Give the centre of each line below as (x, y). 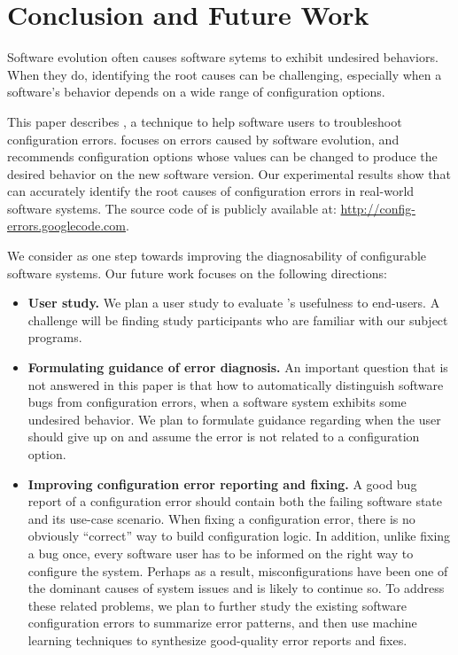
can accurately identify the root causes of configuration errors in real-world (211, 191)
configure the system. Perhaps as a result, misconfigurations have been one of (238, 570)
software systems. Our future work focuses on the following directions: (197, 273)
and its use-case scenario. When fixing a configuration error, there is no (221, 518)
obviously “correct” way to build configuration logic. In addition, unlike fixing (239, 536)
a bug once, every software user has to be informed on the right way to (221, 553)
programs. (55, 337)
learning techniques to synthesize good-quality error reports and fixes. (217, 639)
